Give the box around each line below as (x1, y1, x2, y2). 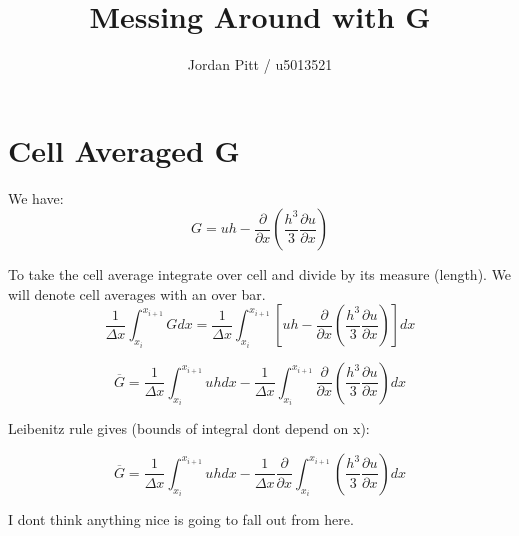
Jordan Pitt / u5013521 (187, 54, 333, 75)
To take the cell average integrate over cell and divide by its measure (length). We (8, 264, 512, 285)
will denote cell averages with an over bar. (8, 283, 266, 304)
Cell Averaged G (8, 129, 240, 170)
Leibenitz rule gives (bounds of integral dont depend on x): (8, 418, 370, 439)
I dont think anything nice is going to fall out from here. (8, 509, 354, 530)
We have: (8, 187, 64, 208)
